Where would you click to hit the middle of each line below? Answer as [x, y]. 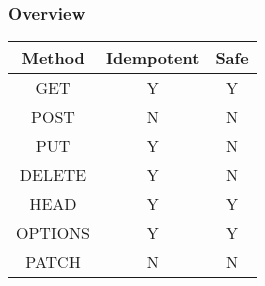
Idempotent [153, 58]
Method [53, 58]
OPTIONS [53, 233]
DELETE [53, 175]
